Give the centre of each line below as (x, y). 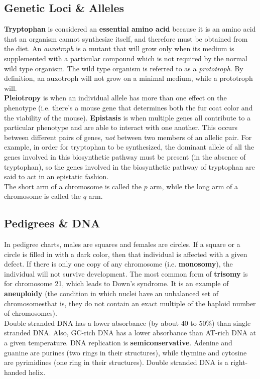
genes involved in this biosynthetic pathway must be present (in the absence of (125, 156)
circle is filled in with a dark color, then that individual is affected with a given (126, 254)
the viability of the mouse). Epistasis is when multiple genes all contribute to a (127, 117)
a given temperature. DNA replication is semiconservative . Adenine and (118, 343)
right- (239, 362)
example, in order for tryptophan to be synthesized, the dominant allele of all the (129, 147)
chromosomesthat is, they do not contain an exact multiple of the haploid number (130, 303)
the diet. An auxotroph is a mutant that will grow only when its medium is (119, 48)
